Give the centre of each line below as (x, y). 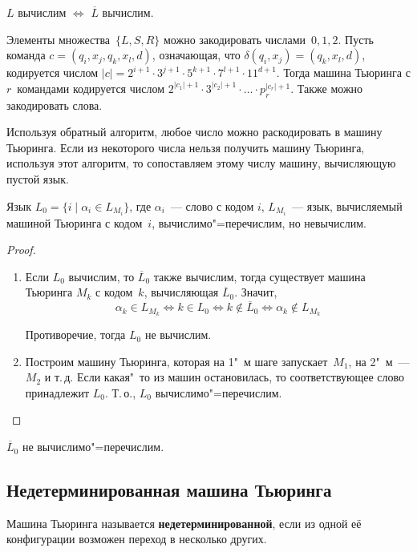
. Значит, (256, 292)
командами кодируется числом (91, 88)
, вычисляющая (181, 292)
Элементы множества (59, 39)
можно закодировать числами (235, 39)
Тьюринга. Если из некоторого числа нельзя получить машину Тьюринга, (186, 147)
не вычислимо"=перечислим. (93, 447)
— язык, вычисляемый (347, 205)
